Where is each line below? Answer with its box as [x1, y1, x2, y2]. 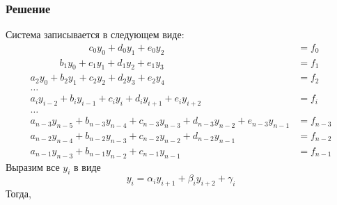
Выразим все [6, 159, 60, 174]
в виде [74, 159, 101, 174]
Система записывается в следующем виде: [6, 27, 185, 42]
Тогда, [6, 186, 31, 201]
